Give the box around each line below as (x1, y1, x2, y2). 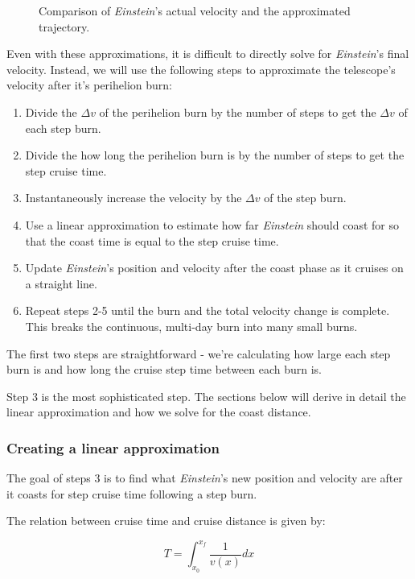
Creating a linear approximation (6, 437, 220, 457)
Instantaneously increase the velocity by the (25, 189, 242, 206)
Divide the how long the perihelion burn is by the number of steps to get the (25, 147, 405, 163)
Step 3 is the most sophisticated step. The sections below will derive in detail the (6, 387, 406, 404)
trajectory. (39, 18, 90, 35)
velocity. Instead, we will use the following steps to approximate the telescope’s (6, 60, 396, 77)
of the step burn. (264, 189, 347, 206)
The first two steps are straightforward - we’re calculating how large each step (6, 345, 391, 362)
